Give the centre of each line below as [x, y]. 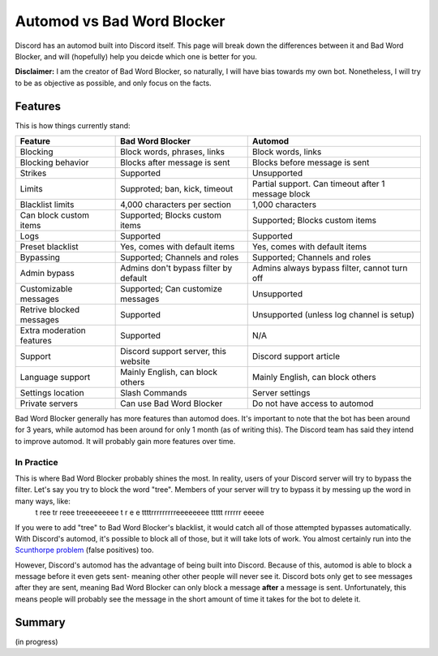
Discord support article [296, 356]
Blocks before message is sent [311, 162]
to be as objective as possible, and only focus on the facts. [113, 83]
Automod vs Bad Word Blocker [120, 21]
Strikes [33, 173]
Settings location [52, 393]
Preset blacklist [49, 247]
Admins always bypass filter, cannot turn [330, 268]
